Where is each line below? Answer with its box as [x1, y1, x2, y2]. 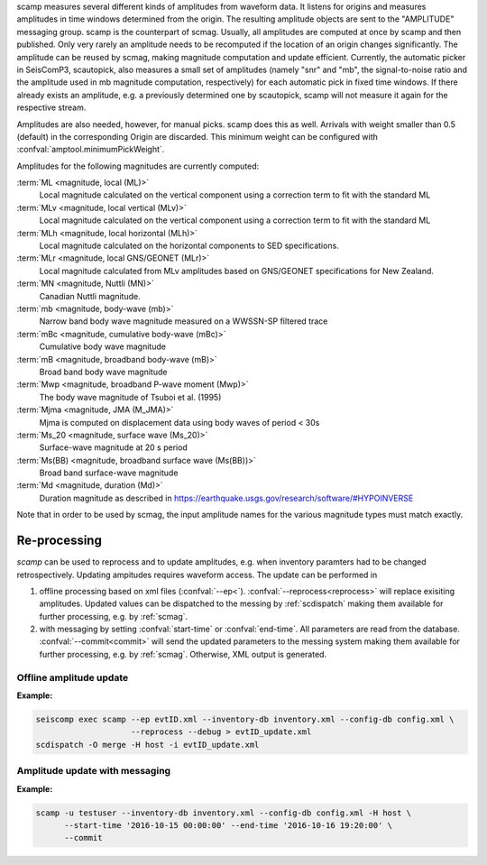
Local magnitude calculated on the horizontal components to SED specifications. [39, 240, 340, 252]
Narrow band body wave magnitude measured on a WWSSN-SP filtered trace [39, 316, 328, 327]
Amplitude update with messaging [16, 765, 171, 778]
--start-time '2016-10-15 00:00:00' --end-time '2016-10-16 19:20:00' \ [64, 820, 392, 830]
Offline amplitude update [16, 671, 129, 684]
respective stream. [16, 102, 87, 113]
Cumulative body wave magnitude [39, 341, 167, 352]
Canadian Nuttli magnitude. [39, 290, 141, 301]
